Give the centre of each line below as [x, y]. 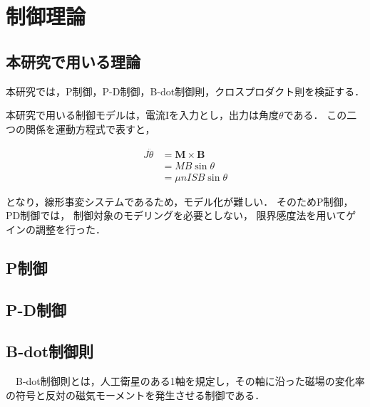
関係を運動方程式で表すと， [90, 128]
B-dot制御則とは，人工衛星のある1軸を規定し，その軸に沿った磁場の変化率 [190, 381]
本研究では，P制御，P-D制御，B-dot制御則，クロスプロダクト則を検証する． [185, 91]
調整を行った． [70, 229]
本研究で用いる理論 [73, 61]
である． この [315, 115]
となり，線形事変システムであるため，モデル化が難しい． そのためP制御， [180, 201]
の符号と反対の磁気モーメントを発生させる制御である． [135, 395]
